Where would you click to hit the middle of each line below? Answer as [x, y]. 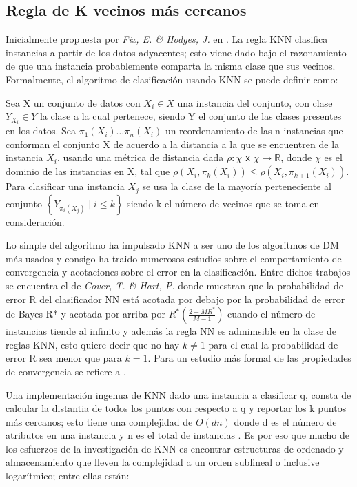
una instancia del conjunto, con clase [255, 102]
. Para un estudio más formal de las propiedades [249, 358]
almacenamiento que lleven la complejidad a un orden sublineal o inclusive [163, 462]
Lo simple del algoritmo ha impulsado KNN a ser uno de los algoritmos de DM [172, 245]
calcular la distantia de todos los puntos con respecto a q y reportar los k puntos [176, 408]
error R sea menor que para [64, 358]
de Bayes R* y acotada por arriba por [86, 314]
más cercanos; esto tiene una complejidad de [99, 421]
